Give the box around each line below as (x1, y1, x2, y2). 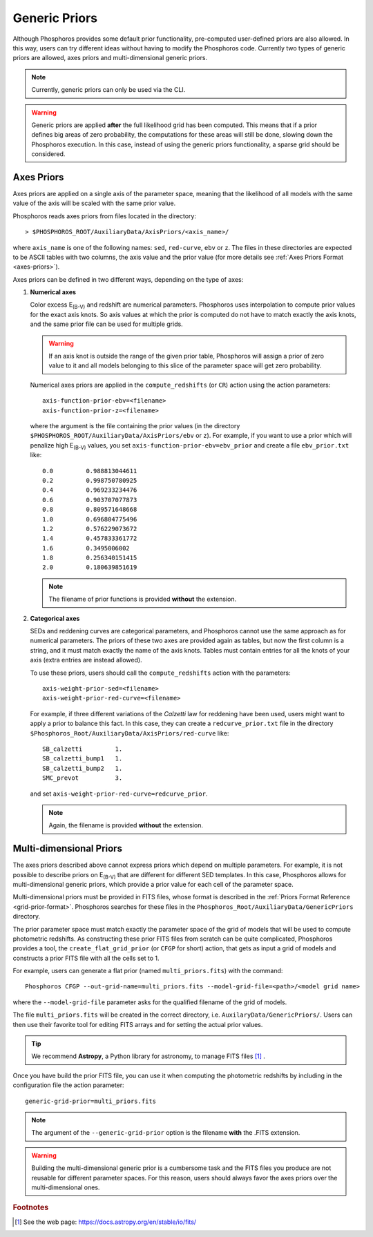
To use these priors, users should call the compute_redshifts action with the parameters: (30, 669, 291, 677)
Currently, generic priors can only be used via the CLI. (31, 86, 186, 94)
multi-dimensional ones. (31, 1183, 100, 1191)
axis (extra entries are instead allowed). (30, 656, 142, 664)
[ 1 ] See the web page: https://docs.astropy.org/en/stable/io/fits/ (15, 1218, 197, 1226)
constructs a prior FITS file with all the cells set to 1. (12, 954, 160, 962)
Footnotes (12, 1202, 49, 1212)
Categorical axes (30, 614, 80, 622)
